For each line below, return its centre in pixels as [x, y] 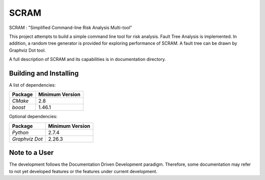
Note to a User [31, 153]
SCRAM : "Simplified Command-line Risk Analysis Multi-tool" [71, 28]
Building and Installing [44, 73]
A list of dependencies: [32, 85]
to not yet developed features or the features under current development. [83, 171]
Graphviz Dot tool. [27, 50]
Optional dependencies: [33, 117]
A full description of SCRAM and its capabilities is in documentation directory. [88, 60]
